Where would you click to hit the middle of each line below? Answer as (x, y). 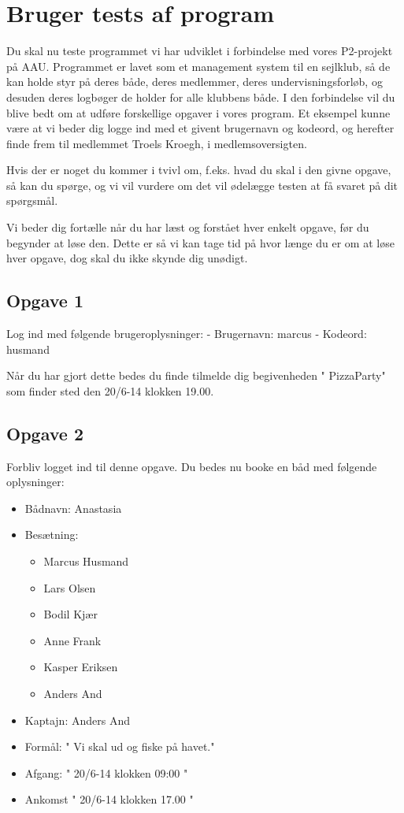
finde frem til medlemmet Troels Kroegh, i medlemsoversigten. (157, 143)
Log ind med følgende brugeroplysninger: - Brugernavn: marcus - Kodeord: (187, 334)
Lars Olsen (70, 587)
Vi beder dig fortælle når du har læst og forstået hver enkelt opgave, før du (188, 227)
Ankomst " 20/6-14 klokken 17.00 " (109, 799)
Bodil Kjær (70, 614)
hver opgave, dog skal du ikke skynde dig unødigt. (127, 258)
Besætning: (52, 535)
